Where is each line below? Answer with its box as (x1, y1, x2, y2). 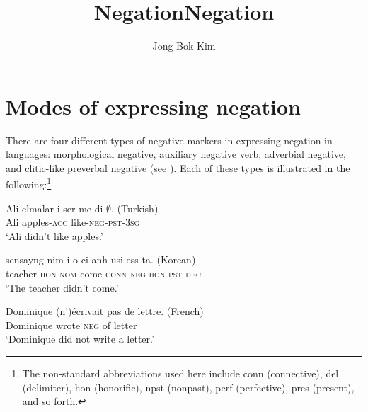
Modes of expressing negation (6, 91, 301, 120)
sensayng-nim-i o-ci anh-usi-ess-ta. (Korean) (6, 252, 196, 267)
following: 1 (6, 175, 52, 192)
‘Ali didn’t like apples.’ (6, 228, 103, 243)
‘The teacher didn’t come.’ (6, 280, 119, 294)
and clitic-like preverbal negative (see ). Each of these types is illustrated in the (6, 160, 350, 175)
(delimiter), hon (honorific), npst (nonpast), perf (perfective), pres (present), (22, 379, 355, 394)
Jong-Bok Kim (152, 38, 216, 53)
